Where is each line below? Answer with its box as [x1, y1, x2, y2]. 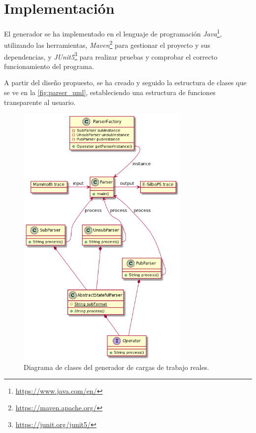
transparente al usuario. [4, 97, 76, 107]
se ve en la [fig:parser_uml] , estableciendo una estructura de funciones [4, 87, 216, 98]
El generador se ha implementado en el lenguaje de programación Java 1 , [4, 27, 222, 38]
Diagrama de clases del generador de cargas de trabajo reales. [24, 362, 209, 372]
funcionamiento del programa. [4, 61, 94, 71]
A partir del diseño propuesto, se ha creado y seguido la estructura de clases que [4, 77, 247, 88]
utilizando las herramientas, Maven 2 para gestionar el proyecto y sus [4, 38, 211, 50]
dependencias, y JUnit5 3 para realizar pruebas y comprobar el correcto [4, 50, 218, 62]
